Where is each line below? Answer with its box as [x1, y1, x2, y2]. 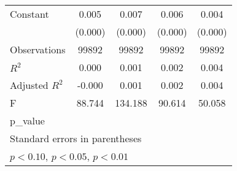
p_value [10, 113, 45, 127]
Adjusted [10, 78, 49, 92]
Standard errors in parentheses [10, 131, 142, 145]
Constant [10, 7, 49, 21]
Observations [10, 42, 66, 56]
